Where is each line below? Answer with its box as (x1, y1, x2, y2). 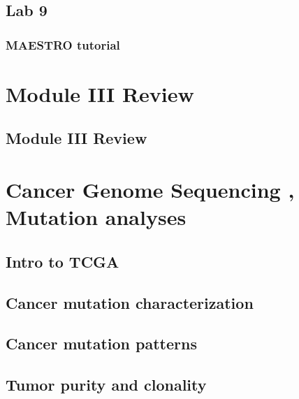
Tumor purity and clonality (6, 374, 207, 396)
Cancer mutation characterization (6, 291, 254, 313)
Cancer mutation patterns (6, 333, 197, 354)
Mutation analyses (6, 203, 187, 231)
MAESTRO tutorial (6, 36, 120, 53)
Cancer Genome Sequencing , (6, 175, 295, 203)
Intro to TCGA (6, 250, 119, 272)
